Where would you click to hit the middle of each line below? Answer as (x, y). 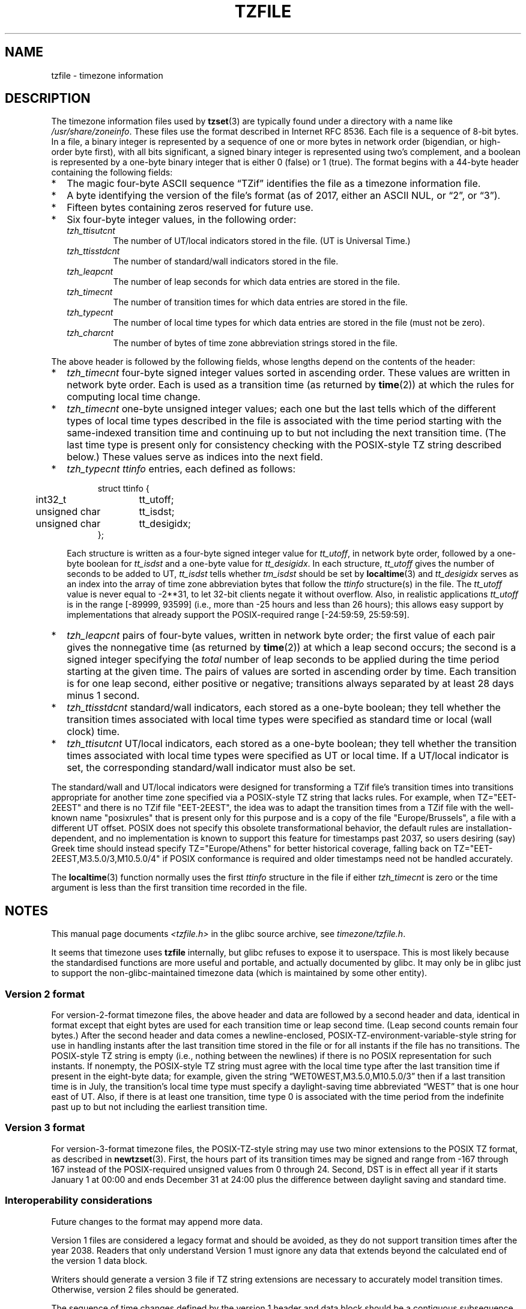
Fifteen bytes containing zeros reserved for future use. (190, 208)
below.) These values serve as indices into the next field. (195, 457)
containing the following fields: (112, 172)
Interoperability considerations (79, 1201)
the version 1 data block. (99, 1260)
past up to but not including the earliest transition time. (159, 1107)
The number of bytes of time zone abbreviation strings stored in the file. (255, 343)
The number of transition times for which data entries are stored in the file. (260, 302)
